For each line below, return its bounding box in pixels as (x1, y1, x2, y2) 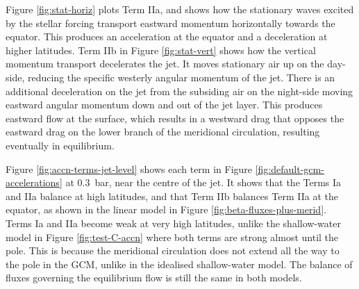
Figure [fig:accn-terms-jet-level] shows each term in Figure (6, 161, 253, 176)
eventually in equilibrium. (6, 138, 115, 152)
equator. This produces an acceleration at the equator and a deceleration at (6, 29, 328, 44)
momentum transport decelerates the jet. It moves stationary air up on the (6, 56, 324, 71)
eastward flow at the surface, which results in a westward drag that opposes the (6, 110, 344, 125)
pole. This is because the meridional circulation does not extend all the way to (6, 243, 340, 258)
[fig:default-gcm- (255, 161, 324, 176)
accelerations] (6, 175, 62, 190)
